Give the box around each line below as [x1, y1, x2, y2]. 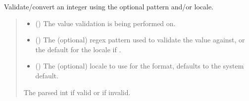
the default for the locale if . [35, 44, 121, 54]
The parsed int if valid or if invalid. [23, 87, 131, 97]
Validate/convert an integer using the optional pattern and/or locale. [4, 1, 213, 11]
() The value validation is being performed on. [35, 18, 176, 28]
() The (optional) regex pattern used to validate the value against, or [35, 34, 245, 45]
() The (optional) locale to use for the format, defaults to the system [35, 61, 244, 71]
